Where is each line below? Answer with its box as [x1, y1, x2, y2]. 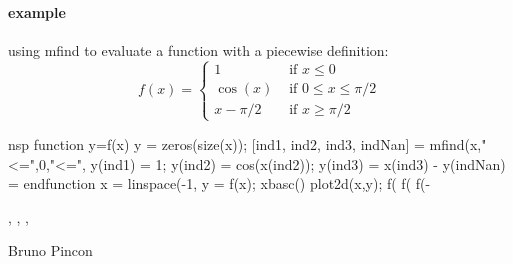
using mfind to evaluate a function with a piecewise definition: [8, 39, 389, 60]
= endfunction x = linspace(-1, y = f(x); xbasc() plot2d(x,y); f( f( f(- [8, 173, 431, 194]
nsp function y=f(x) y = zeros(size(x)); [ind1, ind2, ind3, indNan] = [8, 133, 425, 154]
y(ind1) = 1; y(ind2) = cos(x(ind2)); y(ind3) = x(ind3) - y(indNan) [90, 153, 506, 174]
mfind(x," [429, 133, 487, 154]
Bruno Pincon [8, 240, 93, 261]
